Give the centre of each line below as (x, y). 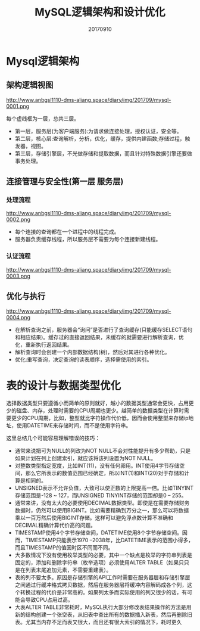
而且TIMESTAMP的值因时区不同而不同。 (64, 548)
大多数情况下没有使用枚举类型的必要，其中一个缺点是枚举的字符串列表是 (103, 555)
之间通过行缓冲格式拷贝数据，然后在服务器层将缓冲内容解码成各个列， (101, 585)
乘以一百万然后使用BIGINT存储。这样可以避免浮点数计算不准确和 (94, 518)
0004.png (18, 317)
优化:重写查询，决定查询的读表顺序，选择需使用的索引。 (83, 359)
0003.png (18, 276)
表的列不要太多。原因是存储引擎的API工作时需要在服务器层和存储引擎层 (102, 577)
